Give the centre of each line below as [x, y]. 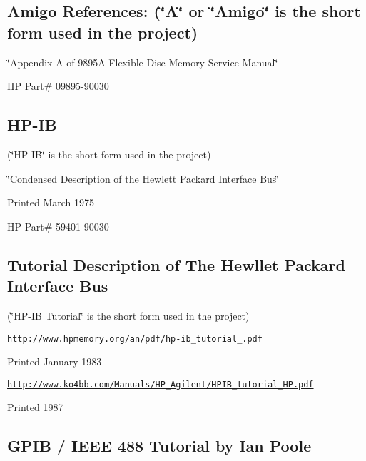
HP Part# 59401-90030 [58, 226]
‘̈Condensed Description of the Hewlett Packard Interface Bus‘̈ [143, 178]
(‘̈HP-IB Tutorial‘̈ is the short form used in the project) [128, 315]
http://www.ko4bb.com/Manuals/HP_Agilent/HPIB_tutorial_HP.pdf [161, 384]
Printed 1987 [35, 407]
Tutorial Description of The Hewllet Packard [176, 264]
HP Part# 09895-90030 [58, 86]
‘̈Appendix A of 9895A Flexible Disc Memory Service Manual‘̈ [143, 62]
